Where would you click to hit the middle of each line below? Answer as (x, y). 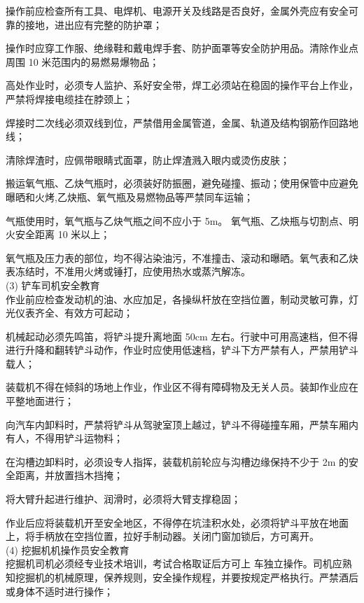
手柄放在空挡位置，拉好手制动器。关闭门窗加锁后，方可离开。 (177, 536)
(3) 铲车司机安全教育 (53, 285)
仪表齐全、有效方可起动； (74, 313)
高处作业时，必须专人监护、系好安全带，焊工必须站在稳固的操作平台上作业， (182, 85)
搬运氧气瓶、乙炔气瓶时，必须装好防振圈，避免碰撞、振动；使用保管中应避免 (182, 183)
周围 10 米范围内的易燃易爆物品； (83, 61)
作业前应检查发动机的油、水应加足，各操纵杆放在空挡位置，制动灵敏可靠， (177, 299)
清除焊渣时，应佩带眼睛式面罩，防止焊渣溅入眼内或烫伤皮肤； (148, 159)
